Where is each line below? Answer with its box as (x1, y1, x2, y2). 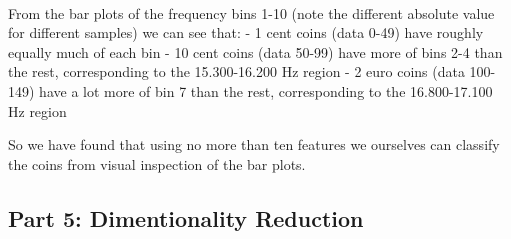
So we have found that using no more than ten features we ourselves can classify (8, 134, 500, 155)
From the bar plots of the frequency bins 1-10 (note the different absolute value (8, 2, 495, 23)
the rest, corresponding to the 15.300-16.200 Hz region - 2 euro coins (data (8, 61, 465, 82)
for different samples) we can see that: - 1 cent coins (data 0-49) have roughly (8, 22, 484, 43)
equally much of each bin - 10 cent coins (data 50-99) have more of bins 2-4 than (8, 41, 503, 62)
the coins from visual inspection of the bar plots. (8, 153, 306, 174)
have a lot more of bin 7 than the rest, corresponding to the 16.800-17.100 (39, 80, 493, 101)
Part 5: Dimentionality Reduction (8, 202, 364, 233)
